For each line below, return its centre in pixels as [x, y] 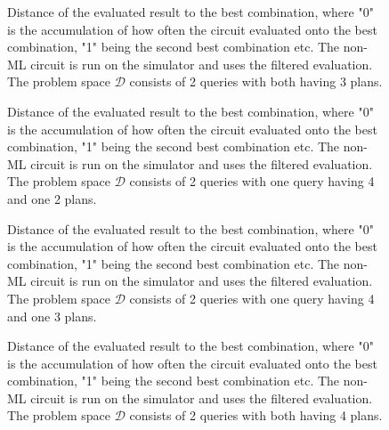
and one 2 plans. [52, 198]
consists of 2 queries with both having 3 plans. [256, 81]
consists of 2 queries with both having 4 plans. [256, 415]
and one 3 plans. [52, 316]
